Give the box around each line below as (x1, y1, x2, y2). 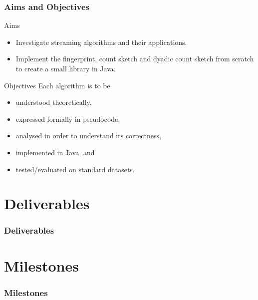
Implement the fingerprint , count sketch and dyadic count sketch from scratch (15, 53, 254, 64)
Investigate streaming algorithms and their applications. (15, 36, 187, 47)
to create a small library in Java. (15, 63, 116, 73)
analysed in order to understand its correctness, (15, 130, 161, 141)
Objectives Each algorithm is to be (4, 80, 110, 90)
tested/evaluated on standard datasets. (15, 164, 135, 174)
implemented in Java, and (15, 147, 95, 157)
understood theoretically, (15, 97, 92, 107)
